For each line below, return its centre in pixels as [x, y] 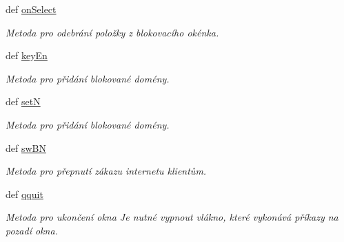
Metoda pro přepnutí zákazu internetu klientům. [106, 171]
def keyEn [27, 55]
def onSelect [31, 9]
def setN [23, 101]
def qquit [24, 194]
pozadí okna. [32, 230]
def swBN [26, 147]
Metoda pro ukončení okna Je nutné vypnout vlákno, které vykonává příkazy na [172, 217]
